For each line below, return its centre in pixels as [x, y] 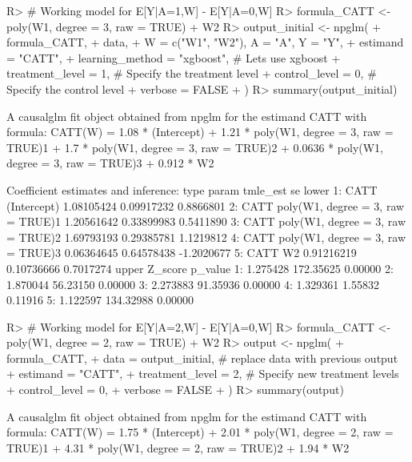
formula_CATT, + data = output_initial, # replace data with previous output [202, 358]
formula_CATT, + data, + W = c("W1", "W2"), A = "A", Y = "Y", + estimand [205, 42]
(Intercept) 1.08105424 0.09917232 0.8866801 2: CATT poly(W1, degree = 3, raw [206, 205]
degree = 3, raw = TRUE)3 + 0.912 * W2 [110, 163]
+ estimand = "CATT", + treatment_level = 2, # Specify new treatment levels [203, 374]
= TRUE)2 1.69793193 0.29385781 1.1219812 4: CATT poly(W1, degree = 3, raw [206, 237]
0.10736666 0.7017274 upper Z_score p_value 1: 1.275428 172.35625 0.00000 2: [200, 268]
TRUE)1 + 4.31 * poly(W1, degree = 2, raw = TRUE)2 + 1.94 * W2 [178, 447]
